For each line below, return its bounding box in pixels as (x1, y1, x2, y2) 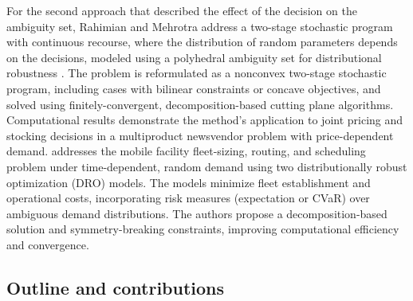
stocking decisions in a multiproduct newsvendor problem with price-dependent (6, 127, 394, 143)
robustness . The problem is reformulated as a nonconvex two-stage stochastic (6, 64, 387, 81)
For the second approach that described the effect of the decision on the (6, 2, 357, 18)
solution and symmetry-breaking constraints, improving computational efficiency (6, 221, 399, 237)
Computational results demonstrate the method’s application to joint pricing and (6, 111, 403, 128)
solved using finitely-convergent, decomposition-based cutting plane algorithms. (6, 96, 394, 112)
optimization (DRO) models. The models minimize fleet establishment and (6, 174, 371, 190)
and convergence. (6, 236, 89, 252)
